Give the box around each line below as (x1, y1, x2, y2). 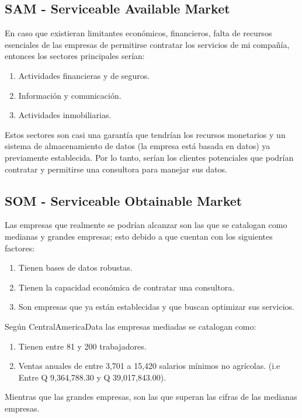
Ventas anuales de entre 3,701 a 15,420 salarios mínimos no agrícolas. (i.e (18, 360, 280, 372)
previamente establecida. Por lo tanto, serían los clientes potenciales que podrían (5, 151, 294, 163)
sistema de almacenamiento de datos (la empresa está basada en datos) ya (5, 140, 270, 152)
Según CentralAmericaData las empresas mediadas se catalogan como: (5, 320, 256, 332)
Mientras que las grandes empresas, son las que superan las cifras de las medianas (5, 391, 297, 403)
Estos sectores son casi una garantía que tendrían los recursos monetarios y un (5, 128, 286, 140)
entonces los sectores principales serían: (5, 50, 145, 62)
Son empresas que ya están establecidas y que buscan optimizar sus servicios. (18, 300, 294, 313)
